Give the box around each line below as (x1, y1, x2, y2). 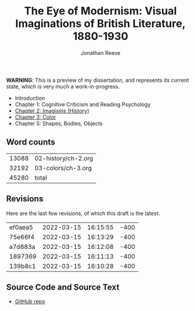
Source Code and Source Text (6, 282, 120, 292)
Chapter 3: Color (14, 113, 56, 121)
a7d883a (9, 242, 36, 251)
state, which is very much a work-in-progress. (6, 82, 120, 90)
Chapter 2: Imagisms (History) (14, 107, 90, 114)
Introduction (14, 94, 45, 101)
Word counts (6, 137, 56, 147)
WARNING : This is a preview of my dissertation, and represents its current (6, 76, 190, 84)
